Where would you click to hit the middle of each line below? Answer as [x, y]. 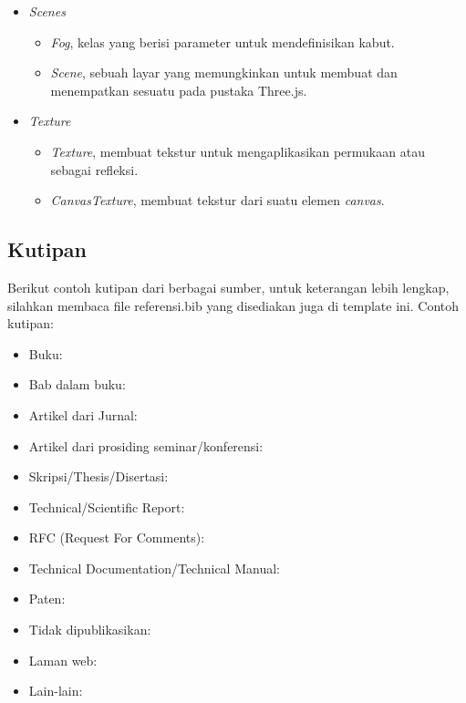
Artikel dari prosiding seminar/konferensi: [146, 445]
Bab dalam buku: [77, 384]
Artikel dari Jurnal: [83, 414]
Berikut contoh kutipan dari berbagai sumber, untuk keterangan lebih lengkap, [228, 287]
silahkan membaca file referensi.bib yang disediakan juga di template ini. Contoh [233, 305]
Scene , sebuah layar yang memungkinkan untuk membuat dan [224, 72]
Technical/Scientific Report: [107, 507]
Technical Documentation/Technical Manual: [154, 568]
